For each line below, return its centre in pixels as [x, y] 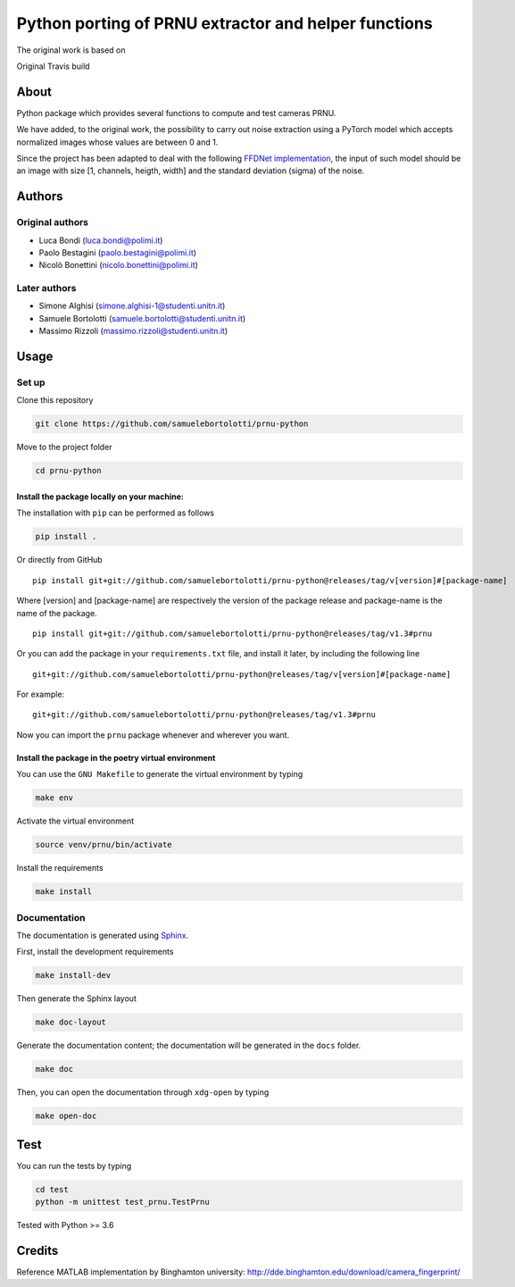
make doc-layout [71, 1022]
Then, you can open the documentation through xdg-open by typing [143, 1092]
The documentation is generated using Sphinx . [103, 935]
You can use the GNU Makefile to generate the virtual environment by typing [160, 774]
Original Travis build [53, 66]
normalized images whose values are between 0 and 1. [117, 142]
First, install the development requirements [95, 952]
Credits [37, 1250]
